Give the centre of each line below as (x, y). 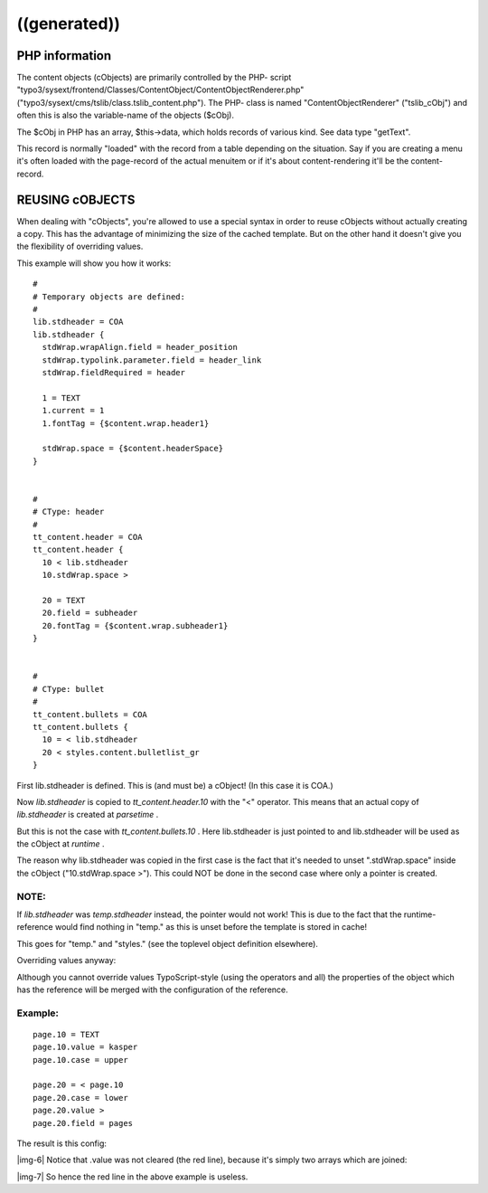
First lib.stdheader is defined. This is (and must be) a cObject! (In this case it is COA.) (175, 785)
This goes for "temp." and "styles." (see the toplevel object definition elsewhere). (167, 943)
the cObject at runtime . (61, 844)
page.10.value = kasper (85, 1047)
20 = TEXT (64, 601)
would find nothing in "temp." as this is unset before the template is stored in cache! (211, 927)
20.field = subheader (90, 613)
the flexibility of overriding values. (80, 246)
